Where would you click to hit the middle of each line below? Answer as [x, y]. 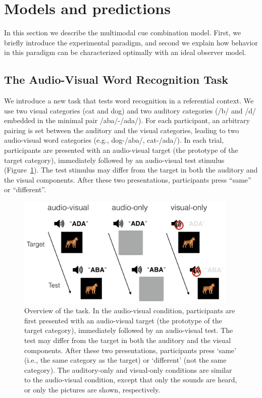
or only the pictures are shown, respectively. [92, 389]
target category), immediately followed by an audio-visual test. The [129, 330]
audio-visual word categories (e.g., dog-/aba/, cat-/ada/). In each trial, [114, 140]
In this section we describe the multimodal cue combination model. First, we [123, 33]
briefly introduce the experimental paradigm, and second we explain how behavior [131, 42]
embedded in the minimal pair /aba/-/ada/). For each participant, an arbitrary [127, 120]
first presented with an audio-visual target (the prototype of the [123, 320]
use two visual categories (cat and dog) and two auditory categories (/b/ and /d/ [130, 110]
